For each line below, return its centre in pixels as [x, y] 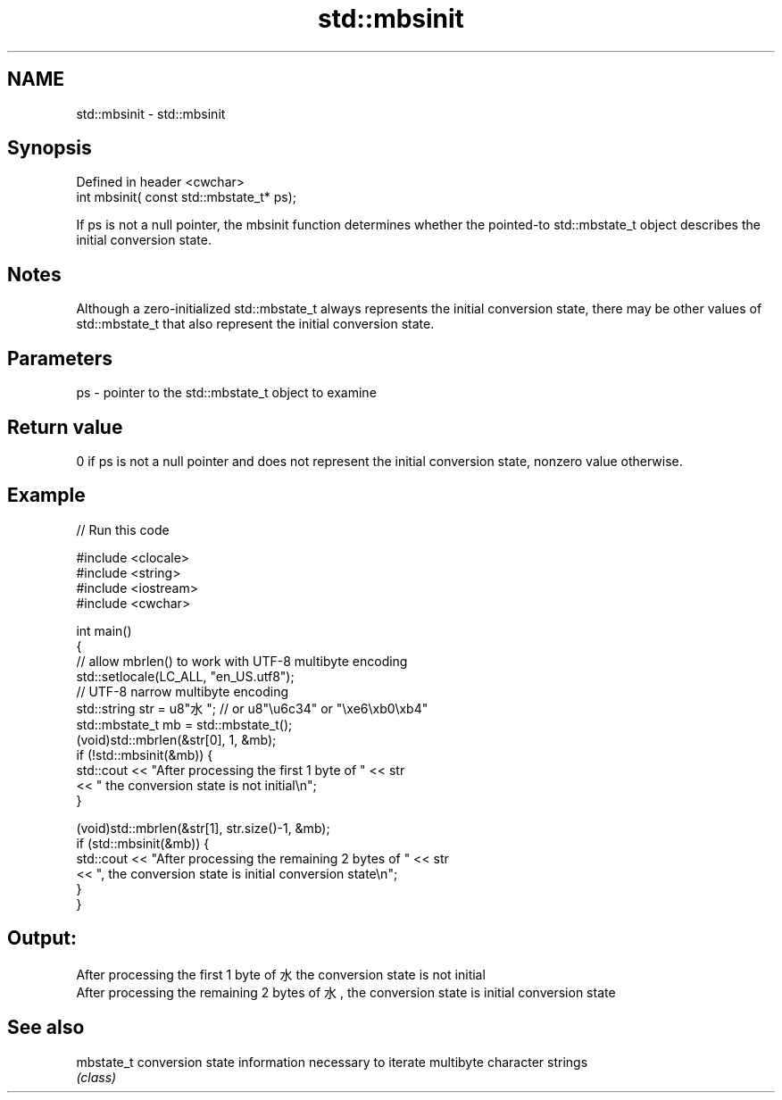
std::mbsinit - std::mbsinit [151, 113]
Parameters [60, 358]
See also [46, 1028]
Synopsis [50, 148]
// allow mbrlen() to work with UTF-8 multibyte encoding [242, 661]
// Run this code [123, 529]
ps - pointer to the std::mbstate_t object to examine [226, 393]
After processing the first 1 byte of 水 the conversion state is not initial [281, 974]
